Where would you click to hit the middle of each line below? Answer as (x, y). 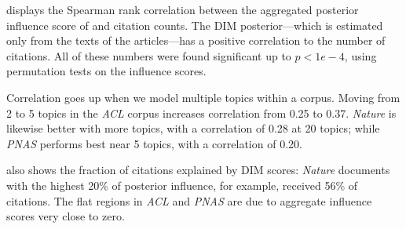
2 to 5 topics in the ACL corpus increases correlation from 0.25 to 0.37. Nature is (201, 113)
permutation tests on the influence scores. (106, 71)
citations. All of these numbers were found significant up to (149, 55)
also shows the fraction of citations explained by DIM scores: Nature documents (198, 170)
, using (360, 55)
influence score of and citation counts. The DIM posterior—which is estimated (195, 25)
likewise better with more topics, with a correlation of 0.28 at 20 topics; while (193, 128)
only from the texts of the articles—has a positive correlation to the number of (196, 40)
